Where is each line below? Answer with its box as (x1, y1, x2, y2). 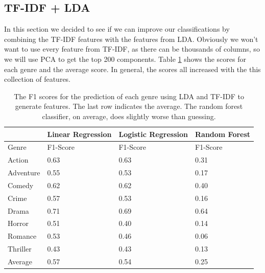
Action (8, 154, 29, 165)
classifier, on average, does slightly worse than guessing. (42, 110, 216, 121)
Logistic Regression (118, 128, 188, 139)
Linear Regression (47, 128, 112, 139)
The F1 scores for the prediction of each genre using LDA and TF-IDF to (14, 90, 244, 101)
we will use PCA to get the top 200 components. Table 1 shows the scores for (4, 53, 246, 64)
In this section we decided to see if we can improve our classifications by (4, 24, 230, 34)
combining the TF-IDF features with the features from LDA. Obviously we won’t (4, 33, 258, 44)
